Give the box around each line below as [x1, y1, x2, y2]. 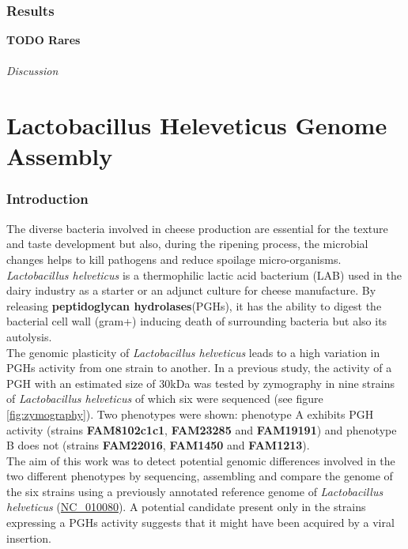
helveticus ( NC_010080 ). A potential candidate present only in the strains [6, 498, 366, 515]
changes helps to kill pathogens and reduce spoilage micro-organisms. [6, 250, 342, 267]
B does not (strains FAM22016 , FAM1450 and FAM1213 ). [6, 437, 310, 453]
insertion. [6, 529, 51, 546]
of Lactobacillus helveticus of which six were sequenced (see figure [6, 390, 323, 407]
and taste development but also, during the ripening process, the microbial [6, 235, 368, 252]
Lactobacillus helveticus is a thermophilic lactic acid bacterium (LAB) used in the [6, 266, 402, 283]
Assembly [6, 140, 113, 172]
